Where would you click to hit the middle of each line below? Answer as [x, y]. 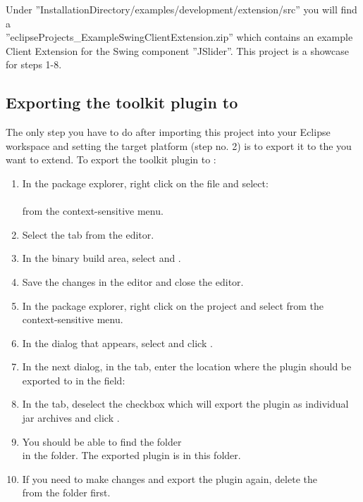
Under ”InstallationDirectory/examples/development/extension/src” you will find [181, 9]
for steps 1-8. [34, 64]
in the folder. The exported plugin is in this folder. [131, 455]
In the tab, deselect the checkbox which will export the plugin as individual [185, 404]
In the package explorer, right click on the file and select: [145, 183]
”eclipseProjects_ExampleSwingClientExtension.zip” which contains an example [179, 37]
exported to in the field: [74, 380]
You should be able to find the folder [102, 441]
